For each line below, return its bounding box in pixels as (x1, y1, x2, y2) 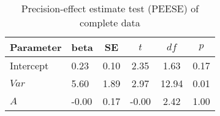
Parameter (10, 40, 62, 54)
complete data (80, 15, 140, 29)
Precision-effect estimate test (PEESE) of (21, 1, 199, 15)
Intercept (10, 58, 49, 72)
